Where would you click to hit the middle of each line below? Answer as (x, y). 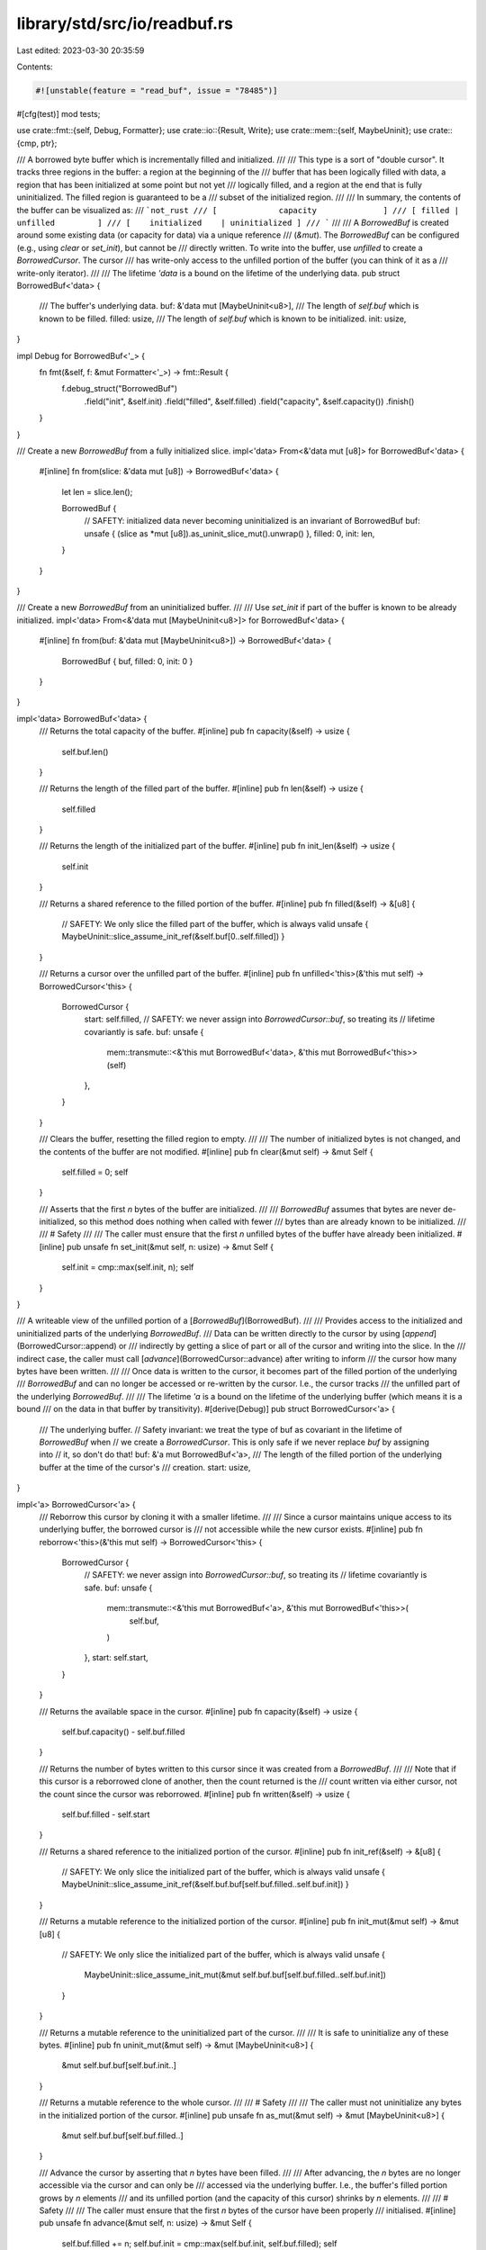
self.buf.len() (85, 751)
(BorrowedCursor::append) (67, 1346)
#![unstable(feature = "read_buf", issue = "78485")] (157, 90)
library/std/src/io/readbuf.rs (125, 23)
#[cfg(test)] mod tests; (58, 113)
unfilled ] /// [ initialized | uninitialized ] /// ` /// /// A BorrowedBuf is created (233, 223)
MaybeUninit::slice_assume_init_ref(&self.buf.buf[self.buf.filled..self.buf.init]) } (206, 1885)
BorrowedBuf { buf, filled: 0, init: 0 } (127, 661)
